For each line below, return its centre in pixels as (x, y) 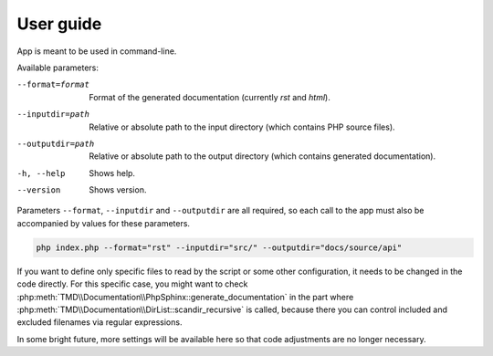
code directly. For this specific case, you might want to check (132, 284)
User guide (59, 24)
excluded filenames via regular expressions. (100, 322)
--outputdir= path (56, 143)
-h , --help (41, 173)
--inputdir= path (53, 115)
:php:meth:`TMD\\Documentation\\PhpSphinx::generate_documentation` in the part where (185, 297)
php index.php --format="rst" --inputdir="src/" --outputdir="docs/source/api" (219, 247)
